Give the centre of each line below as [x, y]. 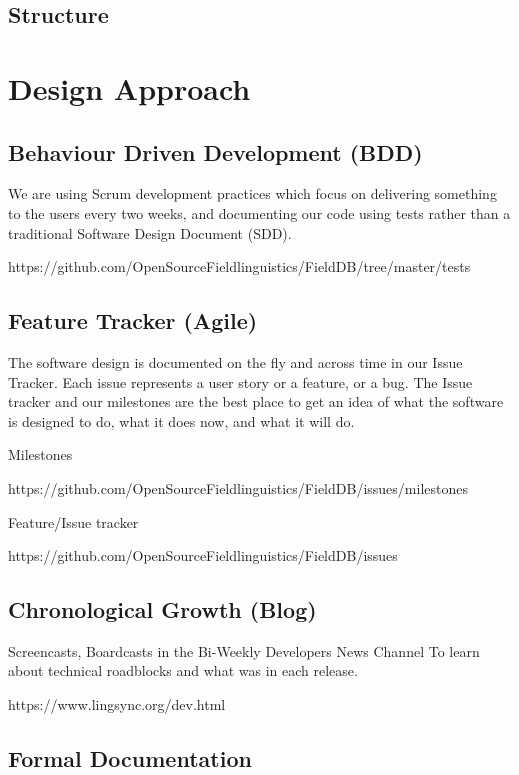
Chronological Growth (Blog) [162, 609]
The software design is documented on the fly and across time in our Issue [235, 361]
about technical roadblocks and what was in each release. [183, 670]
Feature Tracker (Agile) [133, 320]
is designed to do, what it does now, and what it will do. [181, 420]
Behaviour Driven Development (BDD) [215, 151]
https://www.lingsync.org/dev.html [117, 704]
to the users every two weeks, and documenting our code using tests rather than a [259, 212]
